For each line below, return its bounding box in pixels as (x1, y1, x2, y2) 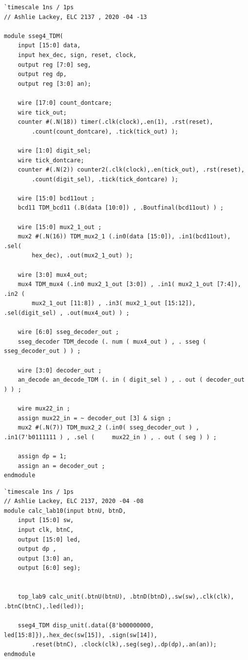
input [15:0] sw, (18, 517, 74, 524)
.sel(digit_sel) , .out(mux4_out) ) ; (4, 310, 130, 316)
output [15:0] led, (18, 536, 81, 543)
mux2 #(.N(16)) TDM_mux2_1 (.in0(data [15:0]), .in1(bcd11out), (18, 233, 231, 240)
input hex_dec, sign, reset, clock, (18, 51, 137, 58)
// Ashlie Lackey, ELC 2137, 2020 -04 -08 (4, 498, 144, 505)
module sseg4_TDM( (4, 32, 63, 39)
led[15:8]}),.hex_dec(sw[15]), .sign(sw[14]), (4, 631, 157, 639)
